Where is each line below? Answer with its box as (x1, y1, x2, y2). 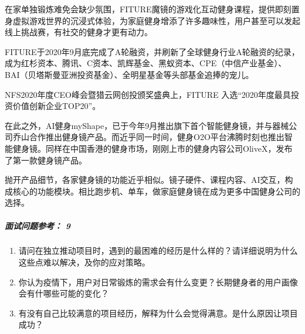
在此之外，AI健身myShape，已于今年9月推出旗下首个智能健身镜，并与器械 (5, 119, 289, 131)
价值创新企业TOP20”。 (12, 100, 101, 112)
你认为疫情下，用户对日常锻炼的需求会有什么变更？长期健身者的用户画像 (18, 275, 298, 288)
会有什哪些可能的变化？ (18, 287, 109, 299)
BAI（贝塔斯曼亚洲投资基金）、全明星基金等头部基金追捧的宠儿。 (5, 68, 254, 80)
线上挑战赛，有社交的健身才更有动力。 (5, 26, 152, 38)
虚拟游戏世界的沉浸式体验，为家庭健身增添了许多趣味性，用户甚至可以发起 (12, 14, 300, 26)
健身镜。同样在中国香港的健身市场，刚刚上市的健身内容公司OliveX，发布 (12, 142, 293, 154)
